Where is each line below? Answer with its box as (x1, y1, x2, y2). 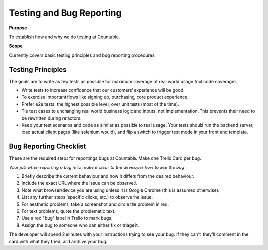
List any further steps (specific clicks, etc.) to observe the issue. (21, 194, 153, 200)
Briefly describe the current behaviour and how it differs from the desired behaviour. (21, 173, 195, 179)
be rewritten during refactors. (21, 115, 82, 121)
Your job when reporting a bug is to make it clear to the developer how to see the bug (9, 164, 185, 170)
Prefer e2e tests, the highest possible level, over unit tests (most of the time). (21, 101, 179, 107)
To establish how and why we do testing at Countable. (9, 34, 120, 40)
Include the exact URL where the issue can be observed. (21, 180, 137, 186)
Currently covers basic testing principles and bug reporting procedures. (9, 52, 156, 58)
